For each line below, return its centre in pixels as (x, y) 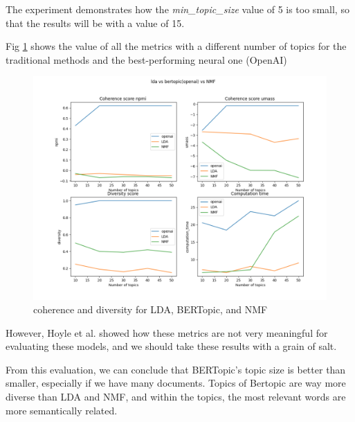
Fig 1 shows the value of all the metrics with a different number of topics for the (176, 46)
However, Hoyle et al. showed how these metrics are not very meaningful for (167, 332)
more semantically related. (62, 410)
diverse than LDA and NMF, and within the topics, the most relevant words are (176, 397)
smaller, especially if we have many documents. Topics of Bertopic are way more (176, 383)
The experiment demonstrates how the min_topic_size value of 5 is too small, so (177, 9)
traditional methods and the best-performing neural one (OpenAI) (146, 59)
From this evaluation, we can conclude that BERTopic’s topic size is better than (176, 369)
